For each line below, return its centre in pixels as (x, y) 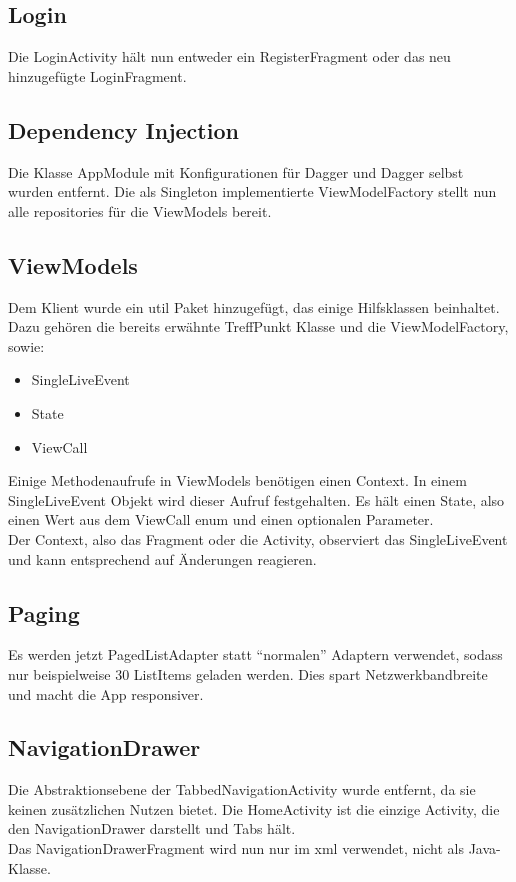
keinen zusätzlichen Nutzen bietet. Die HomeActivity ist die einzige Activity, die (254, 808)
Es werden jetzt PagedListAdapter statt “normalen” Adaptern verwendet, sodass (255, 654)
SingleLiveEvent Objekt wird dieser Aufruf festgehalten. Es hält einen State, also (256, 499)
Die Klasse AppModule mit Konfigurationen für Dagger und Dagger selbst (236, 171)
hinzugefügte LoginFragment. (97, 75)
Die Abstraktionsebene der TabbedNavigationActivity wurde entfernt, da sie (242, 789)
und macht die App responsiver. (106, 693)
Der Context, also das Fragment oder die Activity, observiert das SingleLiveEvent (258, 538)
